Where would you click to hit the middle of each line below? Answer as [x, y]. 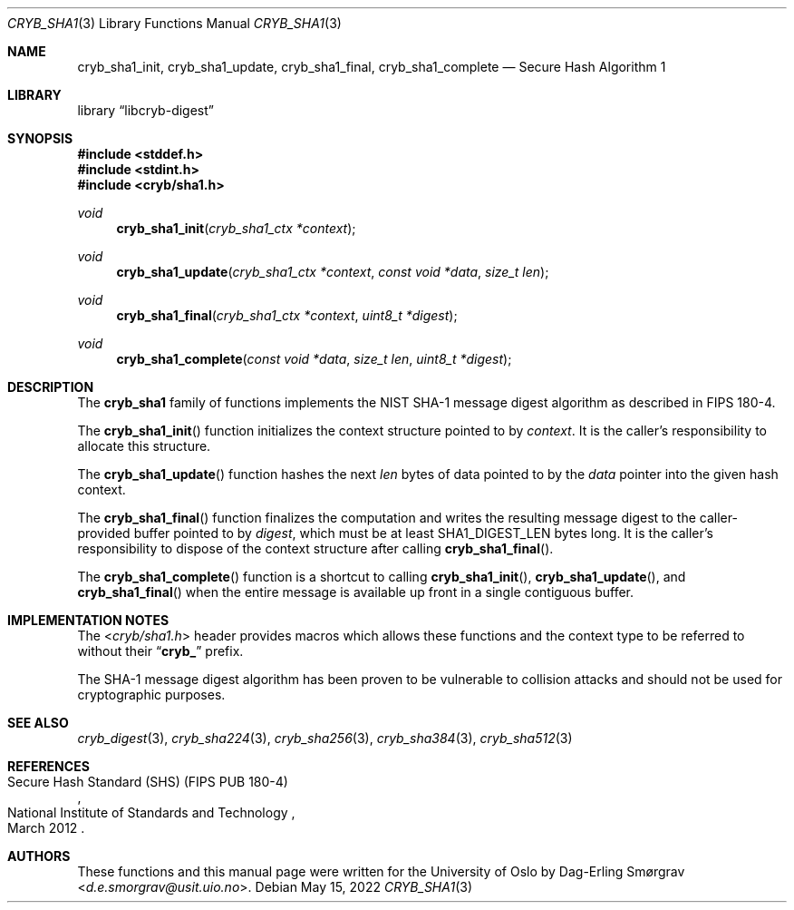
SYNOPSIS [40, 138]
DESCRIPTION [51, 387]
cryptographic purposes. [151, 695]
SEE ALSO [38, 723]
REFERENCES [48, 766]
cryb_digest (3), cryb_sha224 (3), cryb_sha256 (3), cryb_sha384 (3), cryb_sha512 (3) [325, 738]
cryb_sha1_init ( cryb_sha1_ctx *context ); [236, 228]
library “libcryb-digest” [145, 110]
